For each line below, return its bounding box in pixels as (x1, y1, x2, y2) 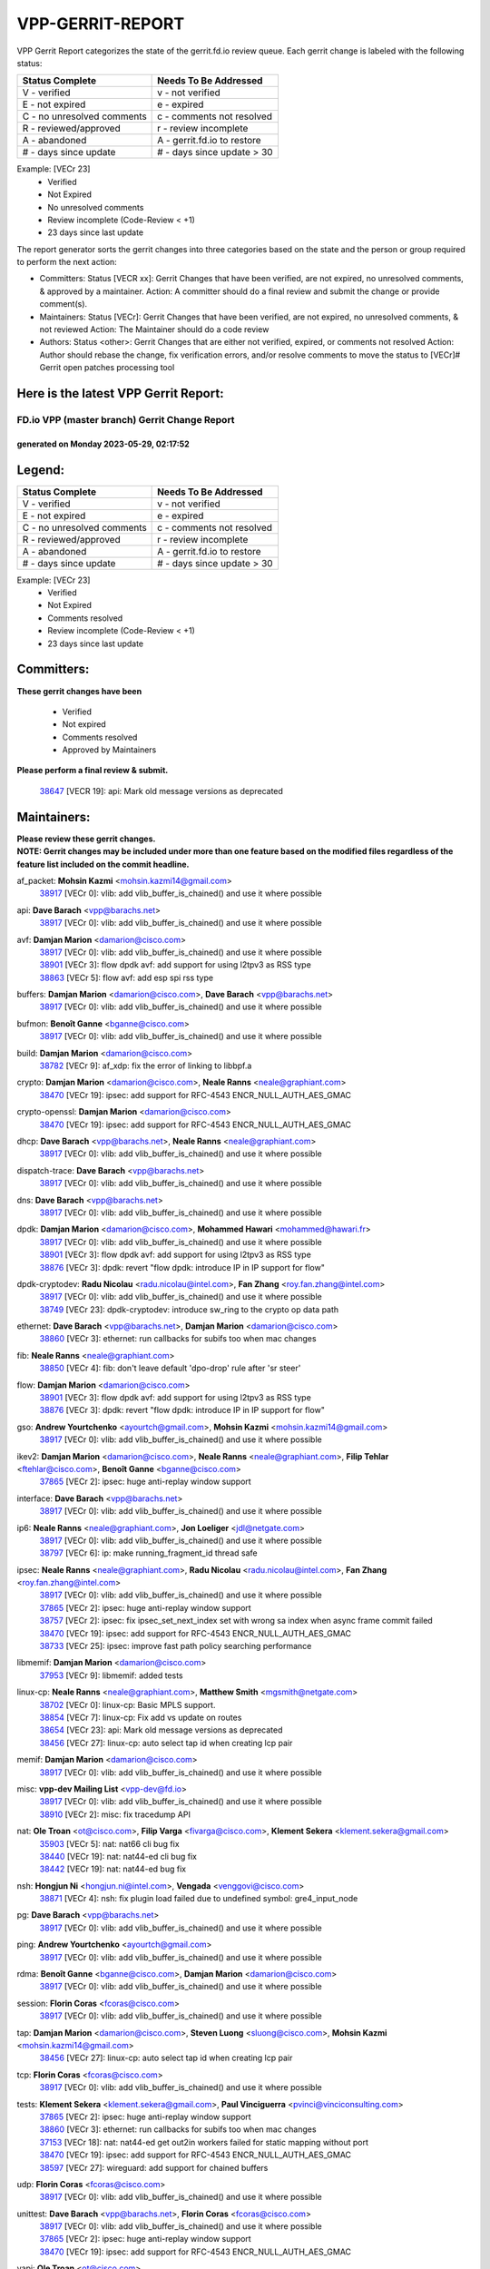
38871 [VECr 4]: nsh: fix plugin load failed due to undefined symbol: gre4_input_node (39, 1893, 358, 1904)
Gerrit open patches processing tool (39, 362, 175, 373)
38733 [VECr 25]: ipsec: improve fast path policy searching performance (39, 1641, 312, 1652)
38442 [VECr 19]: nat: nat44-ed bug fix (39, 1863, 186, 1874)
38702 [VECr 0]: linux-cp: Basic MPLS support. (39, 1699, 216, 1710)
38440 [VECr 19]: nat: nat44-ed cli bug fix (39, 1851, 197, 1861)
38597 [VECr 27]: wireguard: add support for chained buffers (39, 2162, 269, 2173)
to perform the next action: (16, 257, 117, 268)
